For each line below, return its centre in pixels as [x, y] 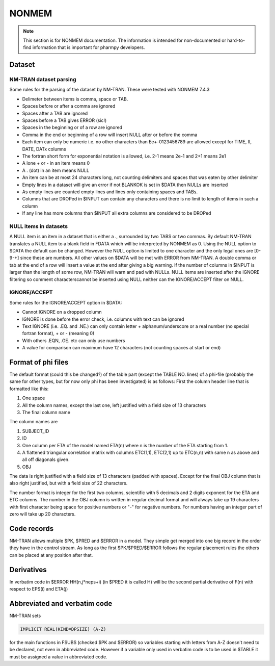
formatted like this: [29, 389]
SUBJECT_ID [36, 431]
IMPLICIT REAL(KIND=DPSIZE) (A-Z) [63, 629]
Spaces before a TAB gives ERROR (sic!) [64, 120]
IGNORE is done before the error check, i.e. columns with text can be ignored [103, 319]
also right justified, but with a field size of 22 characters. [68, 483]
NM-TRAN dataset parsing [43, 80]
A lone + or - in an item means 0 [56, 163]
